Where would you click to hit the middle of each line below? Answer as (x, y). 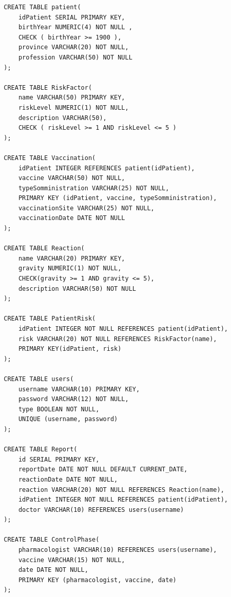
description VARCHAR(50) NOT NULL (77, 288)
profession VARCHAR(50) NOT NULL (75, 57)
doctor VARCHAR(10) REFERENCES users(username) (101, 510)
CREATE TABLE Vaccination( (50, 158)
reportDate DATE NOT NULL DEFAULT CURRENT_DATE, (103, 470)
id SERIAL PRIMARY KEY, (59, 459)
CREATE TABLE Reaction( (44, 248)
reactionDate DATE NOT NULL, (68, 479)
